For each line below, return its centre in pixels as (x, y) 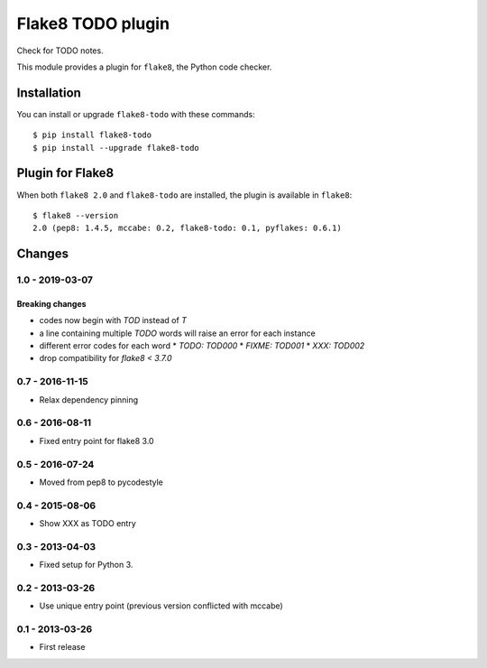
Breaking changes (51, 303)
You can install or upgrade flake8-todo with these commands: (136, 114)
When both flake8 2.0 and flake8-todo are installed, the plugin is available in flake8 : (184, 195)
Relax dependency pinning (89, 399)
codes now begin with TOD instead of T (113, 320)
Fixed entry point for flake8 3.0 (96, 441)
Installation (49, 93)
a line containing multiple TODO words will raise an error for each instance (177, 333)
